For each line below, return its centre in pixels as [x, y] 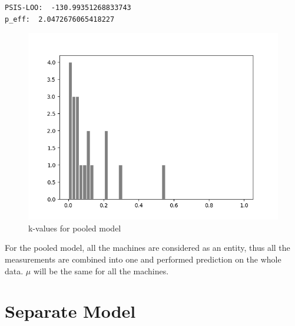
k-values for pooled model [75, 228]
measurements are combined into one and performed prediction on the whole [143, 259]
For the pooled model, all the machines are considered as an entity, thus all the [147, 248]
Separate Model [70, 311]
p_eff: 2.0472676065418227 [60, 19]
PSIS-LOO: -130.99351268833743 [68, 8]
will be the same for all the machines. [101, 270]
